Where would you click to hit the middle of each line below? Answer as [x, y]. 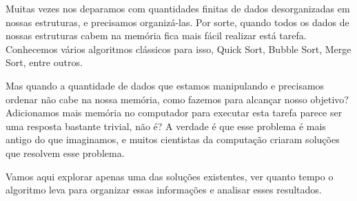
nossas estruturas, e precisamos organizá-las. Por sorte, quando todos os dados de [177, 22]
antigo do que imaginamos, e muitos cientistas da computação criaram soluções [173, 139]
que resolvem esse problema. [65, 152]
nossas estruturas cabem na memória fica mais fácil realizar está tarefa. [156, 35]
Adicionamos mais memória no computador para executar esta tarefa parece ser [174, 113]
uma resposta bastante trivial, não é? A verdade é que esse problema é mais [166, 126]
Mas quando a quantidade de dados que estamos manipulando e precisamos [165, 85]
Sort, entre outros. [44, 62]
